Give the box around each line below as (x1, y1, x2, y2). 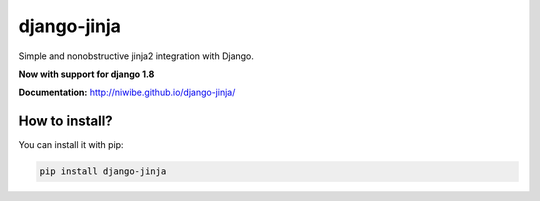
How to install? (18, 113, 114, 130)
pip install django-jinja (39, 166, 167, 177)
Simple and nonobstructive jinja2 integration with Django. (18, 50, 255, 62)
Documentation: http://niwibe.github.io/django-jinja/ (18, 86, 236, 99)
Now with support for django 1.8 (18, 68, 155, 80)
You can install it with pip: (18, 139, 124, 151)
